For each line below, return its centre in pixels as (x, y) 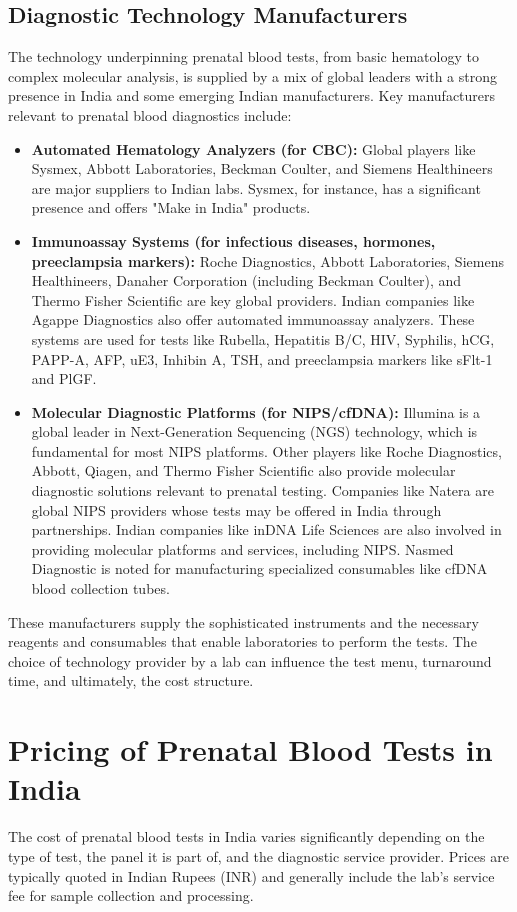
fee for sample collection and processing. (131, 895)
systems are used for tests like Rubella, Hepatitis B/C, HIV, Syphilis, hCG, (263, 338)
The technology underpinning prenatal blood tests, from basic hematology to (243, 56)
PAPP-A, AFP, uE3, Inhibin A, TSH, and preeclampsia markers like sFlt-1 (262, 358)
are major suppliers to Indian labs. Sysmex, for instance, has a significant (256, 187)
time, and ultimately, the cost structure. (131, 680)
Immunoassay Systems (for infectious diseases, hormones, (233, 240)
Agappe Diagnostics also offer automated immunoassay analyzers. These (253, 319)
